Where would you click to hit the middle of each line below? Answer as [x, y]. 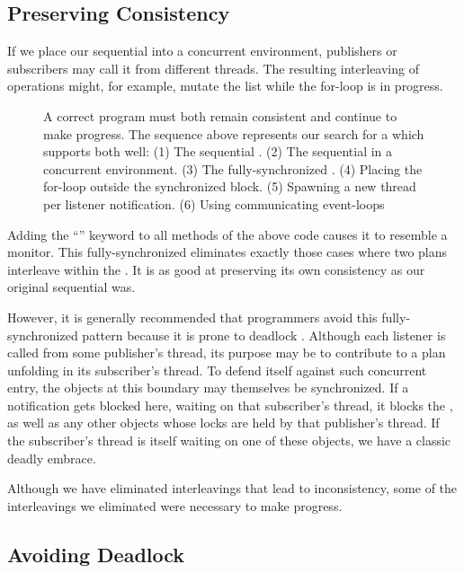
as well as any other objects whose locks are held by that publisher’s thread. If [223, 423]
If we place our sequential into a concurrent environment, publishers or [202, 51]
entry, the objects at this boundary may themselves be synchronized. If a [208, 388]
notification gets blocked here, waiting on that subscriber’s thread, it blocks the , [230, 405]
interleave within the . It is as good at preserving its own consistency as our [216, 269]
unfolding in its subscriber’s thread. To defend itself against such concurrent [217, 370]
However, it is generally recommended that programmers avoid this [192, 317]
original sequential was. [71, 287]
